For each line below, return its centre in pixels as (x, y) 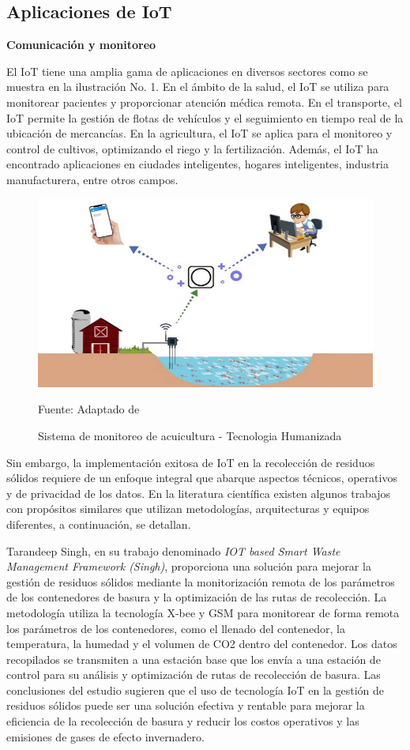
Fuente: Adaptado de (89, 409)
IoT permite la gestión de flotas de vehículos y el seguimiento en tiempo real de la (205, 117)
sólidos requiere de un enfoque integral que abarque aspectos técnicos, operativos (202, 478)
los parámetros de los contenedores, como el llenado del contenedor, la (176, 628)
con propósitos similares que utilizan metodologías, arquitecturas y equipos (188, 509)
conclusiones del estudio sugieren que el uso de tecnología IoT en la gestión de (196, 690)
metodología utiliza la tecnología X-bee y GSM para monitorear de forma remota (203, 612)
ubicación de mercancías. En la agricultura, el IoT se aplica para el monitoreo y (199, 133)
